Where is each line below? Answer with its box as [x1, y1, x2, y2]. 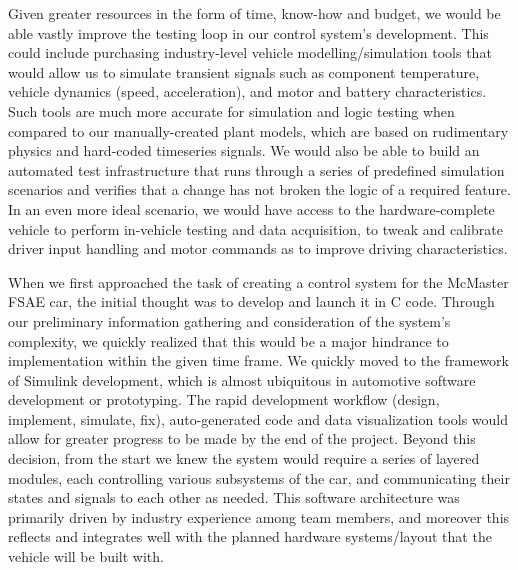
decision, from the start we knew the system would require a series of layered [8, 448, 480, 469]
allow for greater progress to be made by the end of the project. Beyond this [8, 428, 476, 449]
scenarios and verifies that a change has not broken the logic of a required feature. [8, 179, 511, 200]
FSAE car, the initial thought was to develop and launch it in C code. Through [8, 291, 495, 312]
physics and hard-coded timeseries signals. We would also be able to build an [8, 140, 480, 161]
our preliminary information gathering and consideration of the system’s [8, 310, 451, 331]
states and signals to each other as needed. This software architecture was [8, 487, 460, 508]
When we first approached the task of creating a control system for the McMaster [8, 271, 509, 292]
